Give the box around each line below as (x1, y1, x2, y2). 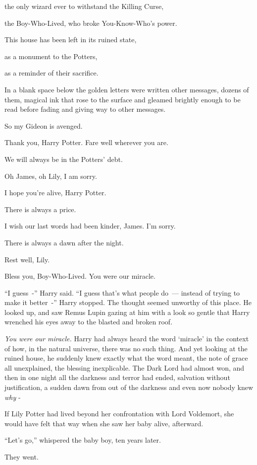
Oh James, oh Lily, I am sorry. (4, 170, 97, 181)
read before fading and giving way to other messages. (4, 104, 166, 114)
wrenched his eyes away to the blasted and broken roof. (4, 316, 173, 327)
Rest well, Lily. (4, 254, 50, 264)
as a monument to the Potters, (4, 51, 98, 61)
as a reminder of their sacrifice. (4, 68, 99, 78)
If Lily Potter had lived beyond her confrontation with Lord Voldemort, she (4, 408, 234, 419)
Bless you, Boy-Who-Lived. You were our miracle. (4, 271, 155, 281)
